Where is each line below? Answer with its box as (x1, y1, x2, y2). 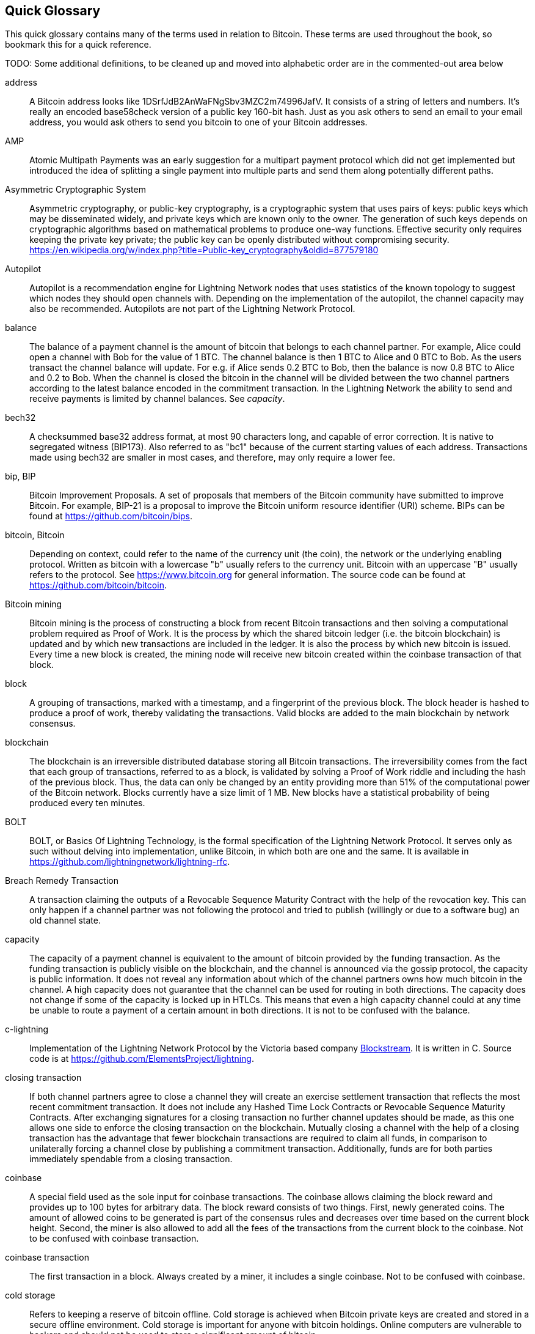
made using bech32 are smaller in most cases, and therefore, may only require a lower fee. (29, 452, 395, 463)
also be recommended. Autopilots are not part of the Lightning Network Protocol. (29, 303, 355, 314)
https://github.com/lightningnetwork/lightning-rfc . (29, 856, 230, 867)
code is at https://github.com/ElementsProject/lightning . (29, 1053, 254, 1064)
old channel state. (29, 915, 101, 926)
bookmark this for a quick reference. (5, 39, 151, 50)
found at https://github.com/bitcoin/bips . (29, 511, 193, 522)
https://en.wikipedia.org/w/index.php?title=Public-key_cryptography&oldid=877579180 (29, 245, 379, 256)
